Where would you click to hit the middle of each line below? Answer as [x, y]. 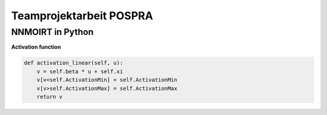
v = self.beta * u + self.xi [80, 71]
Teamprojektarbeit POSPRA [82, 16]
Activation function [36, 47]
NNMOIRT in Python [52, 32]
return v [50, 97]
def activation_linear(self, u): [74, 63]
